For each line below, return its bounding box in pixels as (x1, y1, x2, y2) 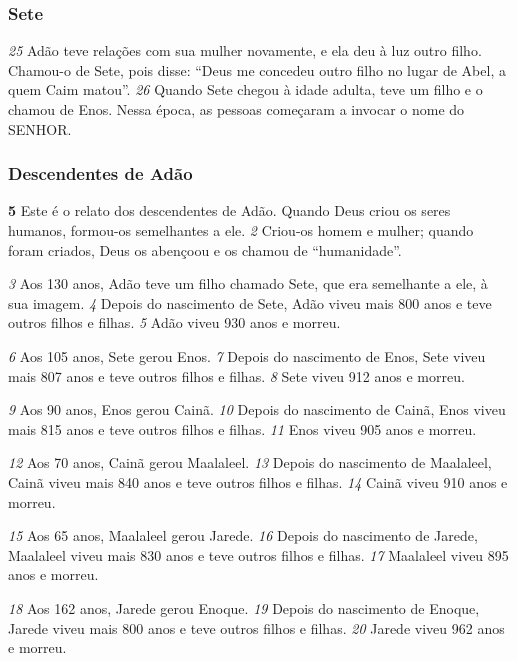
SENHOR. (8, 118, 72, 139)
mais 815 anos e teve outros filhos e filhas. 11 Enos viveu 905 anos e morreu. (8, 418, 477, 439)
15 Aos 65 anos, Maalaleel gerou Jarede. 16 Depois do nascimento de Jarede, (8, 525, 478, 546)
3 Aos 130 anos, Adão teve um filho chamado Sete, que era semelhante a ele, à (8, 273, 488, 294)
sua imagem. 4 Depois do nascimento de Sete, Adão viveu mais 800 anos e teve (8, 292, 492, 313)
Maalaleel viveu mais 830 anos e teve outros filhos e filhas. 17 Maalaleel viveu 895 (8, 544, 509, 565)
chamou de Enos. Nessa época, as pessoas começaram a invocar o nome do (8, 99, 465, 119)
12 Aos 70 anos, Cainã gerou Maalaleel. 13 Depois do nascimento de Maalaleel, (8, 452, 492, 473)
